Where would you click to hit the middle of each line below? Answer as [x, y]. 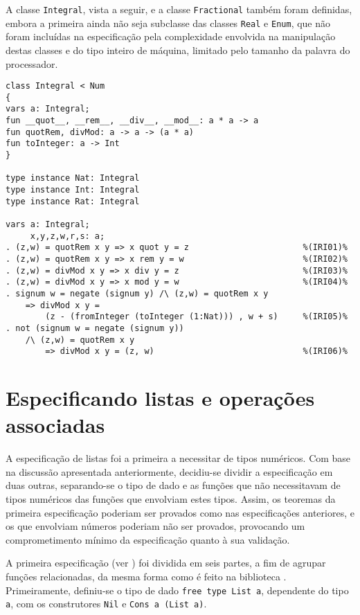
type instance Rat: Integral [73, 201]
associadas [55, 425]
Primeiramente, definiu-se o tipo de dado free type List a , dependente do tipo [177, 590]
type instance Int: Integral [73, 190]
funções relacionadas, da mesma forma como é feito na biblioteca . [146, 576]
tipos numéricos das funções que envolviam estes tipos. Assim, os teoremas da [171, 498]
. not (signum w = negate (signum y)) [95, 328]
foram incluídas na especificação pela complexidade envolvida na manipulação [171, 36]
